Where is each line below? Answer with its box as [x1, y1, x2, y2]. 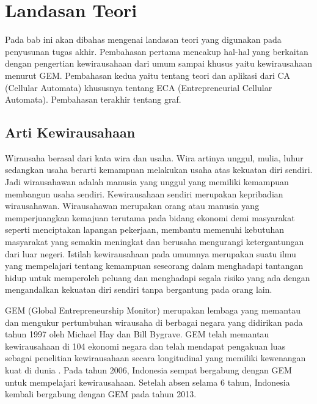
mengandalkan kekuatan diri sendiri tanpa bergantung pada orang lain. [5, 283, 272, 296]
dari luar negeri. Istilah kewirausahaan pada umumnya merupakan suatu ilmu [5, 247, 296, 260]
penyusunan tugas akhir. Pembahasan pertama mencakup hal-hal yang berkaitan [5, 45, 308, 57]
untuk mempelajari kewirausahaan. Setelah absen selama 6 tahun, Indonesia [5, 375, 290, 388]
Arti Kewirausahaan [5, 123, 136, 142]
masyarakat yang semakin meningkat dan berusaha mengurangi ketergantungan [5, 235, 304, 248]
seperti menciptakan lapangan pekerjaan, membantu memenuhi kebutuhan [5, 223, 285, 236]
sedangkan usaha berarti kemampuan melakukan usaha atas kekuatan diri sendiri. [5, 163, 313, 176]
